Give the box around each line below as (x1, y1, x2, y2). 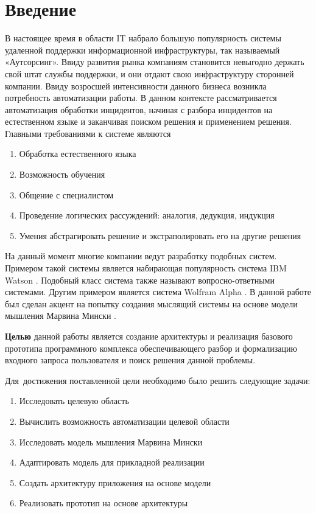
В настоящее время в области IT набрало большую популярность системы (5, 32, 281, 44)
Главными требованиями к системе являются (5, 127, 171, 139)
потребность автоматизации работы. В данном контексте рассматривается (5, 91, 277, 104)
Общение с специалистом (19, 188, 114, 201)
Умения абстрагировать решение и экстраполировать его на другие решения (19, 229, 301, 242)
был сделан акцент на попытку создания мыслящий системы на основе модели (5, 297, 298, 310)
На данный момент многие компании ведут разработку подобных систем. (5, 250, 277, 262)
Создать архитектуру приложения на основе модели (19, 476, 211, 489)
